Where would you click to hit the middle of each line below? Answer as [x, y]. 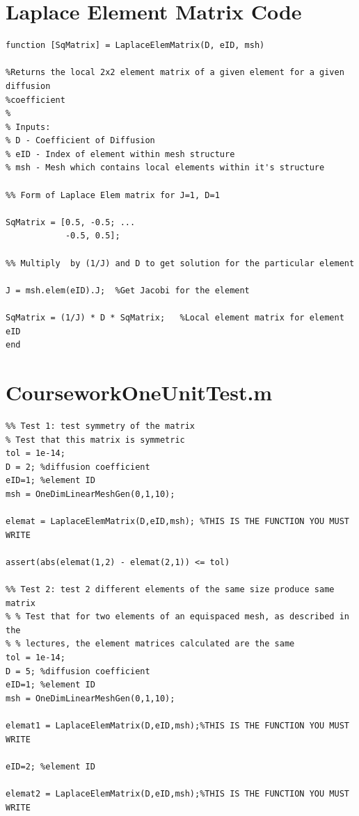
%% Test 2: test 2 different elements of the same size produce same [170, 590]
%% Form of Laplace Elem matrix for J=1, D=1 [113, 195]
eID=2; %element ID [50, 766]
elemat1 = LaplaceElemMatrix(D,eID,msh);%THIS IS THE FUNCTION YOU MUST [177, 725]
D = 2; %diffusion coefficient [78, 467]
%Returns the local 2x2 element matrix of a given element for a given [175, 73]
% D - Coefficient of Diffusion [80, 141]
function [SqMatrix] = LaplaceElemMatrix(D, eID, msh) [135, 46]
